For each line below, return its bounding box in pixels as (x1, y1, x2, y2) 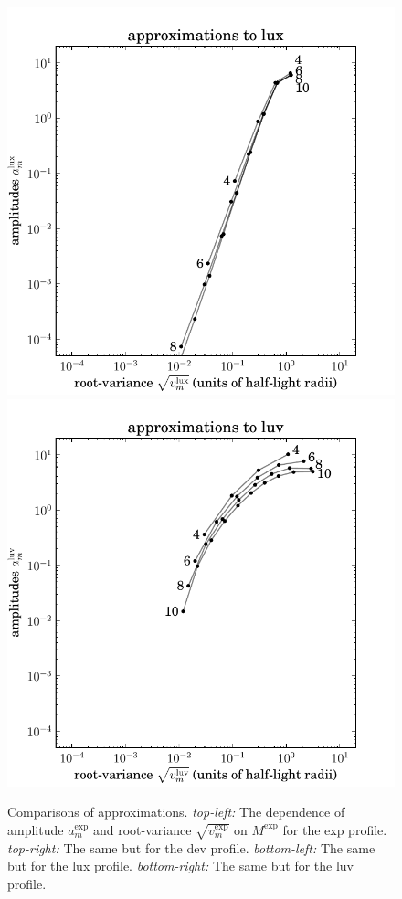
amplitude (7, 820, 64, 839)
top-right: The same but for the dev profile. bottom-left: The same (7, 838, 376, 857)
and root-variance (92, 820, 192, 839)
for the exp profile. (282, 820, 387, 839)
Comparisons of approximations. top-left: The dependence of (7, 802, 345, 821)
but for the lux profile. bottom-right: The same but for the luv (7, 856, 354, 875)
